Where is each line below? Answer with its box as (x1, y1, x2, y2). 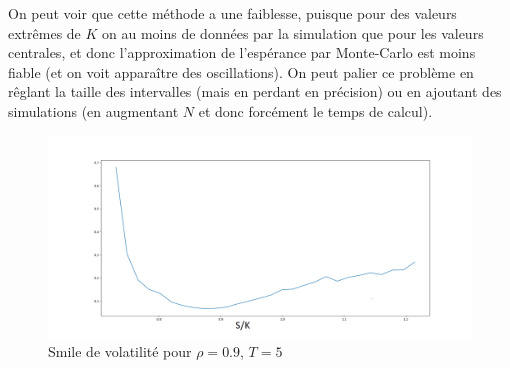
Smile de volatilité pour (48, 341, 192, 362)
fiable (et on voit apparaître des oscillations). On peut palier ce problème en (8, 61, 474, 82)
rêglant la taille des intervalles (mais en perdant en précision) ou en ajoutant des (8, 81, 502, 102)
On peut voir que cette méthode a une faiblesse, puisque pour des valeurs (8, 3, 457, 23)
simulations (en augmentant (8, 100, 179, 121)
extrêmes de (8, 22, 81, 43)
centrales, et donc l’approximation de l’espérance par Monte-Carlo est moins (8, 42, 476, 63)
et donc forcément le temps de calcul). (198, 100, 433, 121)
